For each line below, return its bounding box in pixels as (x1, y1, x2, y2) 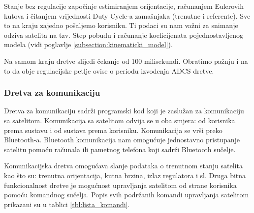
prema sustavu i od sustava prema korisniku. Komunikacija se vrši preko (4, 125, 222, 135)
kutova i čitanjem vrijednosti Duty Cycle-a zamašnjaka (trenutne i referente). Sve (4, 10, 251, 21)
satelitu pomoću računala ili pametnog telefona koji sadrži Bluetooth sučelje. (4, 144, 236, 154)
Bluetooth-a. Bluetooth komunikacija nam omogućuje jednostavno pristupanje (4, 134, 240, 145)
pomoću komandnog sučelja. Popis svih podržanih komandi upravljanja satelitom (4, 189, 249, 200)
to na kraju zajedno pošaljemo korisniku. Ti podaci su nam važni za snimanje (4, 20, 238, 30)
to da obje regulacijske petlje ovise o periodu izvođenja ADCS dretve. (4, 65, 214, 76)
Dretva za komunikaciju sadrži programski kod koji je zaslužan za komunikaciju (4, 106, 244, 116)
